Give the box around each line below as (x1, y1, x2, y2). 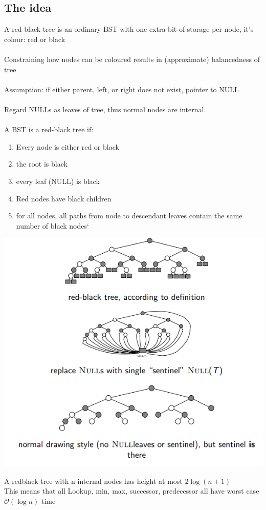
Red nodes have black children (16, 193, 112, 203)
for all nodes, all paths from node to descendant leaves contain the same (16, 210, 242, 221)
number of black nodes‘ (16, 220, 89, 231)
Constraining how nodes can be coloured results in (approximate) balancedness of (4, 53, 260, 64)
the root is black (16, 158, 68, 169)
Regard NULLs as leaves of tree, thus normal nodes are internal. (4, 104, 206, 114)
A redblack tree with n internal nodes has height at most (4, 475, 183, 486)
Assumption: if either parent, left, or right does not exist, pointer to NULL (4, 84, 239, 94)
